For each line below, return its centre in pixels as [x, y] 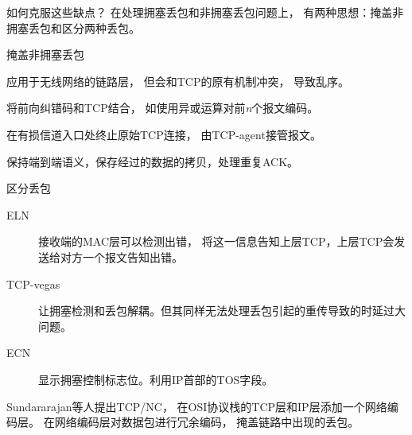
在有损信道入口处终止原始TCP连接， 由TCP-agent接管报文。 [164, 134]
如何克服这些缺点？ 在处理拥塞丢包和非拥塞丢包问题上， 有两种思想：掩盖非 [205, 12]
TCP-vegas [33, 284]
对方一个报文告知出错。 [121, 256]
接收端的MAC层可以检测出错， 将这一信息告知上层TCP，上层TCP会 [216, 241]
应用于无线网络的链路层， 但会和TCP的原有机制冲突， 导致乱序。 [178, 81]
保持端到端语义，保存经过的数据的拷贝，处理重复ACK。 [153, 161]
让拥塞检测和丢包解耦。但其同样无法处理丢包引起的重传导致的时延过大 [222, 311]
